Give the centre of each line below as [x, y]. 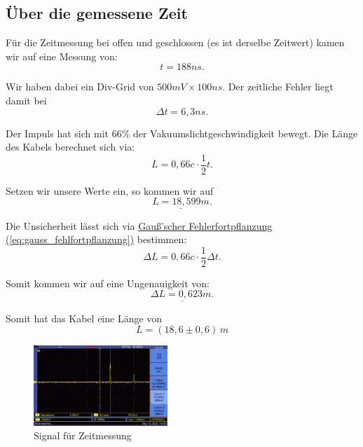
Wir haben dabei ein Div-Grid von [80, 87]
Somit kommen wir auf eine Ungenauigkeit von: [108, 283]
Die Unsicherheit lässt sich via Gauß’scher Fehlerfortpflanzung [139, 225]
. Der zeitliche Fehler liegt [278, 87]
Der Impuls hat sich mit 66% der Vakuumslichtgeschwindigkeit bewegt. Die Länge [182, 133]
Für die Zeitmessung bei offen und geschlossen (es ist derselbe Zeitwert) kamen [175, 42]
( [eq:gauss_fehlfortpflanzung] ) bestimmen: [96, 239]
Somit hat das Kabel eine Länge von [84, 318]
